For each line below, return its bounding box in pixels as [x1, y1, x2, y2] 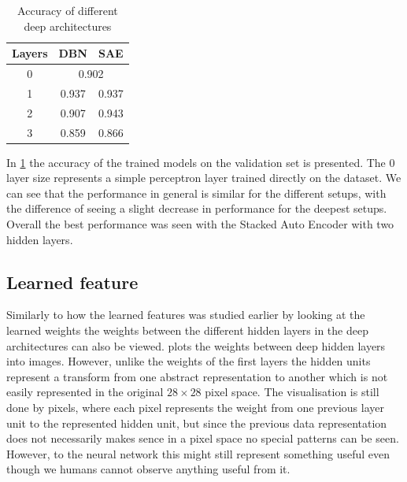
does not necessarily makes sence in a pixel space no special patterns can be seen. [6, 430, 399, 447]
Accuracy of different [17, 2, 118, 18]
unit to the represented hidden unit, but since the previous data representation [6, 414, 387, 431]
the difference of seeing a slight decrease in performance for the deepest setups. [6, 200, 387, 217]
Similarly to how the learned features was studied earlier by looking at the [6, 306, 365, 323]
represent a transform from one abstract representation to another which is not [6, 368, 388, 384]
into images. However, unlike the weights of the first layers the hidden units [6, 353, 371, 369]
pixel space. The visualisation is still [205, 384, 379, 400]
